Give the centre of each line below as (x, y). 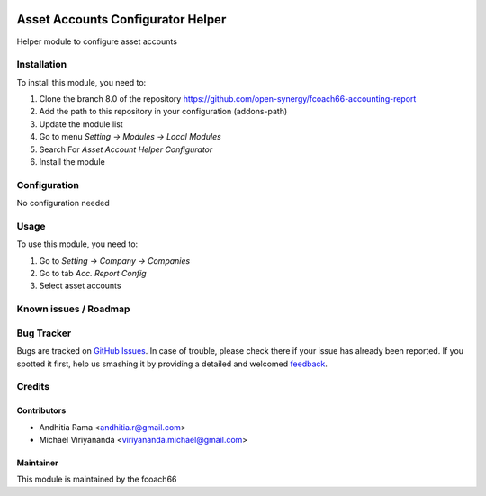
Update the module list (81, 124)
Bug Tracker (44, 333)
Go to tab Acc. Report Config (93, 274)
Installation (42, 65)
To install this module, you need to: (81, 82)
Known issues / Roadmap (73, 309)
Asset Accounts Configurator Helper (121, 19)
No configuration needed (63, 203)
